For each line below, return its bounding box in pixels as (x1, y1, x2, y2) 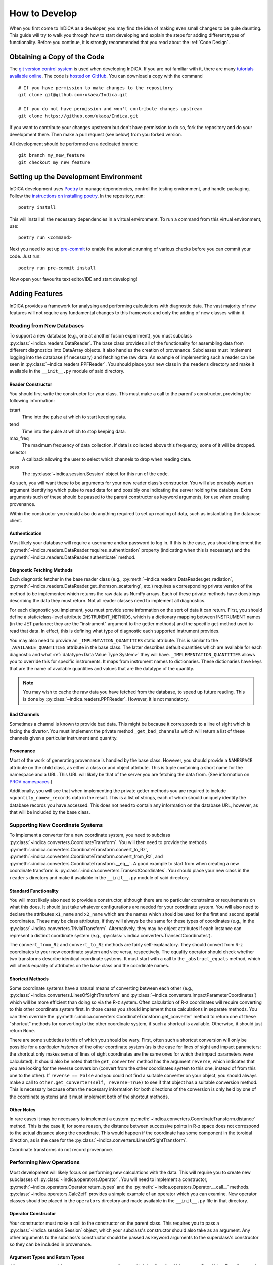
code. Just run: (9, 253, 41, 259)
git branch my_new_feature (18, 152, 85, 158)
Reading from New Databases (9, 322, 84, 329)
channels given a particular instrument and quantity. (9, 735, 118, 741)
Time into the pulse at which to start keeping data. (22, 414, 126, 420)
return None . (9, 1028, 35, 1034)
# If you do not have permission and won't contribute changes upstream (18, 106, 202, 112)
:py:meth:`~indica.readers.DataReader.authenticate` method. (9, 554, 136, 560)
